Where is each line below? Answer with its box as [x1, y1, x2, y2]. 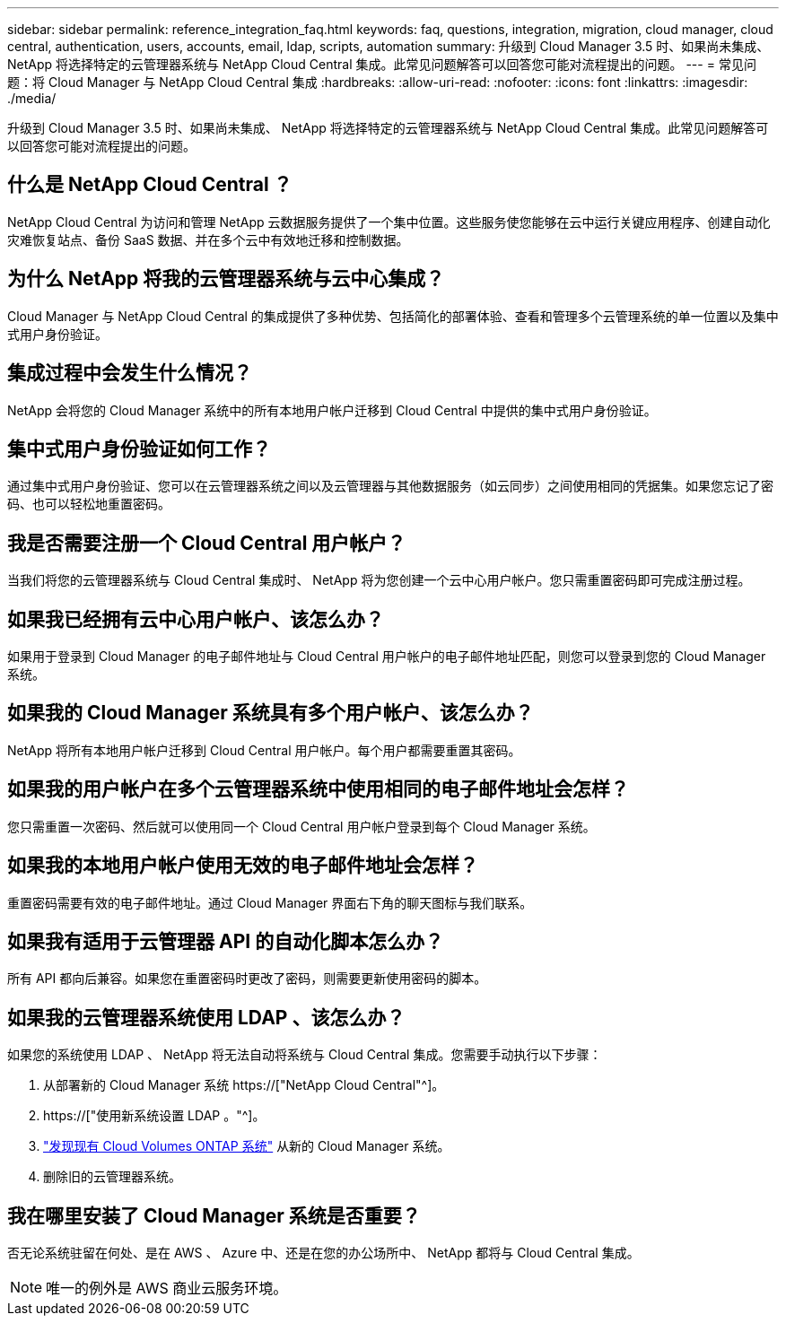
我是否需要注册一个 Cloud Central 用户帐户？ [7, 531, 406, 554]
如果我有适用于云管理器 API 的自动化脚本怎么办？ [7, 930, 444, 953]
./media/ [7, 91, 57, 106]
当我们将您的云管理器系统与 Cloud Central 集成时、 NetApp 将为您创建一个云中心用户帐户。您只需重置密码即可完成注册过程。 [7, 572, 751, 588]
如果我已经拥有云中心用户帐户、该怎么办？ [7, 607, 384, 631]
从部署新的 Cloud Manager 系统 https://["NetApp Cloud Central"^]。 [43, 1077, 445, 1093]
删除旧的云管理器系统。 [43, 1169, 181, 1185]
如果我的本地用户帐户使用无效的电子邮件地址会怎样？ [7, 854, 478, 877]
